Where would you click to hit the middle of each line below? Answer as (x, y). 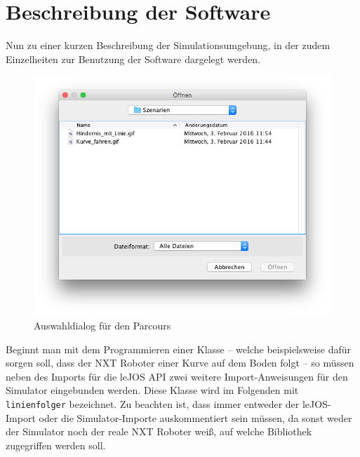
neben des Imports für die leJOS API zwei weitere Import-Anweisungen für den (177, 376)
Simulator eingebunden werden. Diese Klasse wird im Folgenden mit (152, 390)
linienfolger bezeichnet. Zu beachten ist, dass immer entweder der (153, 403)
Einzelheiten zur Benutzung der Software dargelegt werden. (133, 59)
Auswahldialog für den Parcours (102, 325)
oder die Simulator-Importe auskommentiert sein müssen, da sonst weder (195, 417)
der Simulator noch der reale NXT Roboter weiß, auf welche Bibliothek (159, 431)
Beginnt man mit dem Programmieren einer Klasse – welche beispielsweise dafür (179, 349)
